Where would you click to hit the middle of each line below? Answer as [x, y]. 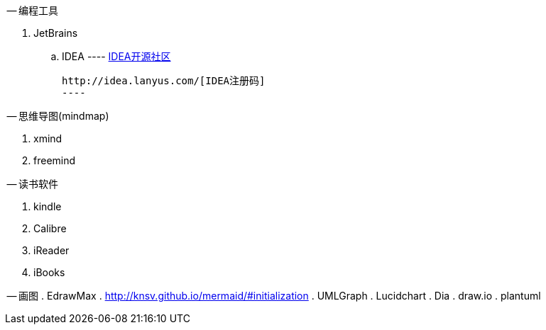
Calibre [50, 228]
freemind [55, 160]
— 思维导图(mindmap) [58, 116]
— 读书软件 [33, 184]
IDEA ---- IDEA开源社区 [116, 56]
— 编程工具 [33, 10]
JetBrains [56, 33]
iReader [51, 250]
